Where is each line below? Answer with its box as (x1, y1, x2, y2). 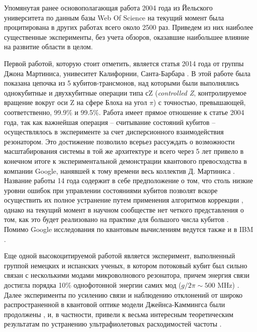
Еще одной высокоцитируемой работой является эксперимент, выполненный (4, 250, 235, 261)
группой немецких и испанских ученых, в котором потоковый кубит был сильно (4, 260, 248, 270)
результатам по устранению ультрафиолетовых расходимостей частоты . (4, 319, 222, 329)
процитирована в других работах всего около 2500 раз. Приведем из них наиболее (4, 22, 254, 32)
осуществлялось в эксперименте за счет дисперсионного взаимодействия (4, 126, 224, 137)
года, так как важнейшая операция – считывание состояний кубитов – (4, 116, 216, 127)
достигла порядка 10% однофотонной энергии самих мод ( (4, 280, 181, 290)
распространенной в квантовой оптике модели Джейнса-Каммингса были (4, 299, 225, 310)
